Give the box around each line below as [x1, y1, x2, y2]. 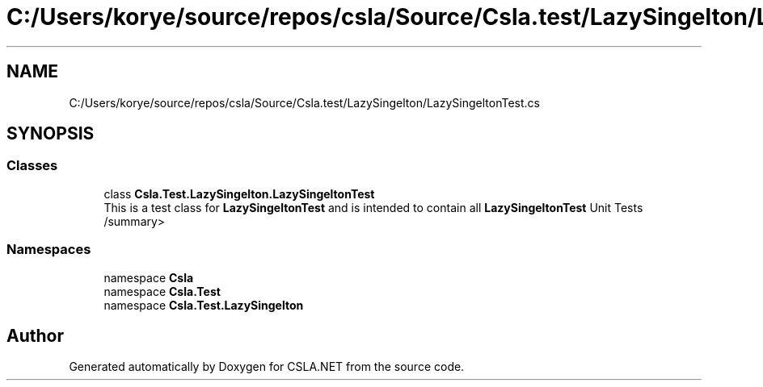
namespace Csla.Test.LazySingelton [103, 298, 304, 312]
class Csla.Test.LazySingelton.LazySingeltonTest [103, 186, 375, 201]
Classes [6, 157, 58, 174]
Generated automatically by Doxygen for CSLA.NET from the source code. [69, 360, 465, 374]
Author [6, 325, 64, 346]
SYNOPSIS [6, 123, 95, 144]
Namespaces [6, 241, 91, 258]
